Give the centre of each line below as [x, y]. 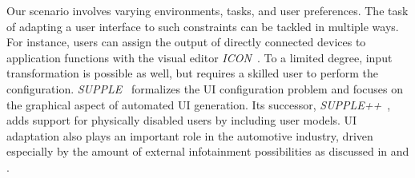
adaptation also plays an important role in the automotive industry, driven [190, 135]
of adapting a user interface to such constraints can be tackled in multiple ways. [203, 26]
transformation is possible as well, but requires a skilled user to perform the [193, 73]
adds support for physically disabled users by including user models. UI [182, 120]
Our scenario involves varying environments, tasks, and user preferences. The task [207, 10]
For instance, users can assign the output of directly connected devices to [186, 42]
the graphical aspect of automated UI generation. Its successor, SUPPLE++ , [199, 104]
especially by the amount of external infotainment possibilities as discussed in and [208, 151]
